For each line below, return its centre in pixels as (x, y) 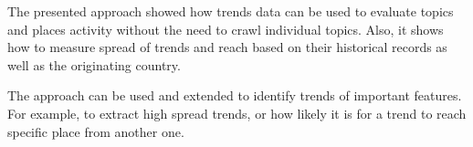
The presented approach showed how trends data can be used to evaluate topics (231, 11)
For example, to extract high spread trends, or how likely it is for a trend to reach (237, 113)
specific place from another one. (96, 131)
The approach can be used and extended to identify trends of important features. (235, 95)
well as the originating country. (94, 64)
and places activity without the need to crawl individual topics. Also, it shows (226, 29)
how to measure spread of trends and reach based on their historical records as (227, 47)
